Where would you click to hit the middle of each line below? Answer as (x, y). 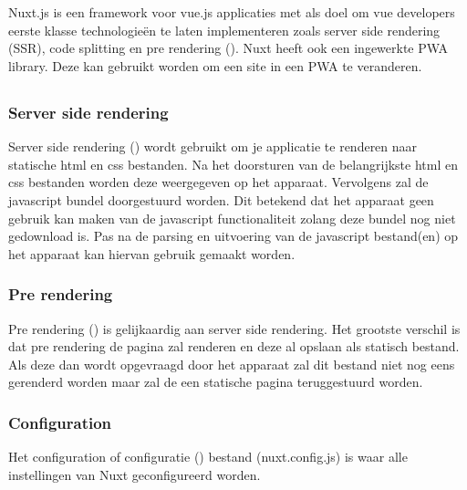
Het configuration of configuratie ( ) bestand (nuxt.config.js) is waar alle (208, 457)
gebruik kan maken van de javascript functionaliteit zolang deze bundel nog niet (232, 218)
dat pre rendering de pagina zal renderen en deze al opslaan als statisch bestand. (234, 346)
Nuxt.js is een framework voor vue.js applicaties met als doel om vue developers (232, 12)
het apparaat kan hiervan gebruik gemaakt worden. (152, 253)
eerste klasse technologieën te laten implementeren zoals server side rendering (224, 30)
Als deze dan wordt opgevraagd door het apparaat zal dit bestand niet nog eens (232, 364)
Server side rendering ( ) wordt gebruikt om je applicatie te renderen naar (213, 146)
